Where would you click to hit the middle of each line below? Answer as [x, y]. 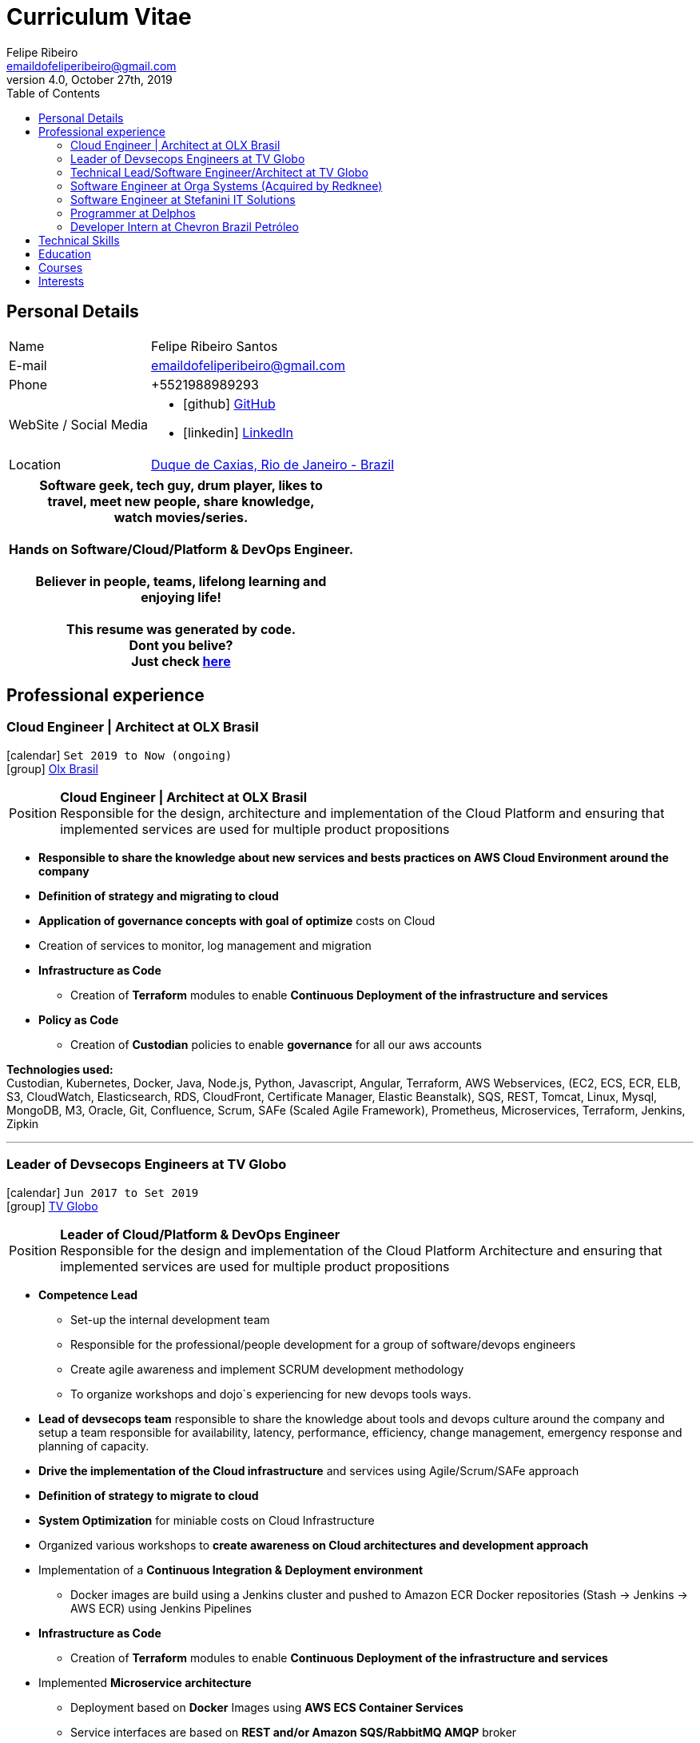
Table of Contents [54, 93]
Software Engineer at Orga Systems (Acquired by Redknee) [227, 185]
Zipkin [23, 1123]
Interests [62, 281]
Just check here [181, 661]
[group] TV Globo [52, 1206]
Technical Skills [79, 240]
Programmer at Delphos [133, 213]
